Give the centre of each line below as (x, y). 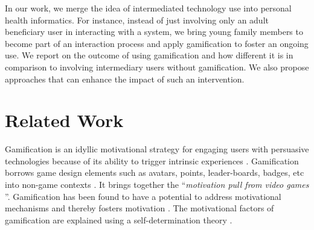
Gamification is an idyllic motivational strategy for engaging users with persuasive (157, 149)
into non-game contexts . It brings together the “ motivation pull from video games (157, 185)
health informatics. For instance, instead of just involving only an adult (137, 20)
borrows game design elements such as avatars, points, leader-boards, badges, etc (155, 172)
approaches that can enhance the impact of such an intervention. (125, 79)
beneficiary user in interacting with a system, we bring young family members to (154, 32)
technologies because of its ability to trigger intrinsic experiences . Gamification (152, 160)
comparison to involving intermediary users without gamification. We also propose (157, 67)
